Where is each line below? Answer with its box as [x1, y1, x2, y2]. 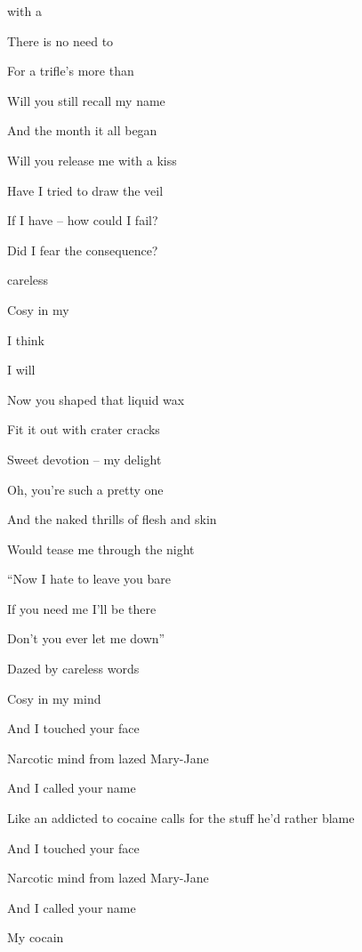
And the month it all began [7, 121, 157, 140]
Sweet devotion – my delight [7, 449, 162, 468]
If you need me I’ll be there [7, 599, 157, 617]
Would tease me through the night [7, 539, 195, 558]
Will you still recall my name [7, 91, 165, 109]
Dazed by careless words [7, 659, 140, 678]
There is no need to [7, 31, 114, 50]
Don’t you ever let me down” [7, 629, 165, 648]
